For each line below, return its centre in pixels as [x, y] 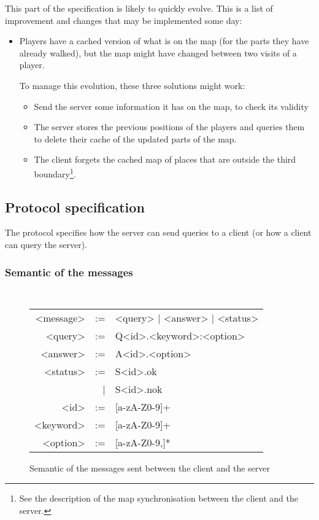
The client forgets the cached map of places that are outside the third [165, 159]
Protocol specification [75, 207]
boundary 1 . [55, 173]
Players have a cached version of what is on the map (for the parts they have [164, 41]
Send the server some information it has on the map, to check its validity [171, 106]
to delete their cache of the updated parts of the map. [135, 138]
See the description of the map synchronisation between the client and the [159, 498]
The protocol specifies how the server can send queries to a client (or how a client [158, 232]
